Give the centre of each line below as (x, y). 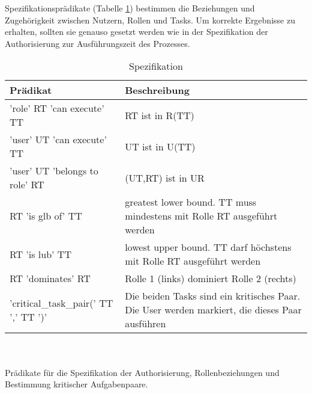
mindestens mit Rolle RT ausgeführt (201, 216)
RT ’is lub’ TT (40, 254)
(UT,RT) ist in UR (165, 177)
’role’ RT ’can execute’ (57, 108)
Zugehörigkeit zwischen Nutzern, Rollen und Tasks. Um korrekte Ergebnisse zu (150, 20)
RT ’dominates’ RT (50, 279)
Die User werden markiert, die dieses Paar (213, 310)
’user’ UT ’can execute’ (58, 140)
